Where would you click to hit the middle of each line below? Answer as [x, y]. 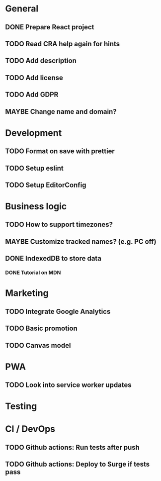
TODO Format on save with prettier [60, 151]
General [22, 9]
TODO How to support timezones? [59, 225]
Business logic [36, 206]
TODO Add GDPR [32, 95]
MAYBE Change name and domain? [61, 112]
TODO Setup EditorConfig [46, 185]
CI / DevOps [30, 429]
